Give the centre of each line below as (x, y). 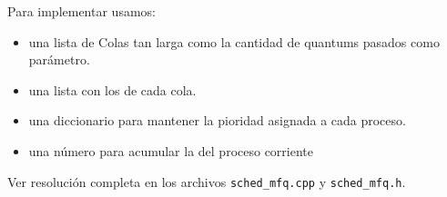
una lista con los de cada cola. (112, 89)
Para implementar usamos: (81, 11)
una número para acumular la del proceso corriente (171, 150)
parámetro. (59, 59)
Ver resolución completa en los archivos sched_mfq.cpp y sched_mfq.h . (207, 181)
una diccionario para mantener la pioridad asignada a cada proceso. (217, 120)
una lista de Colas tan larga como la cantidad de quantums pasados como (234, 41)
